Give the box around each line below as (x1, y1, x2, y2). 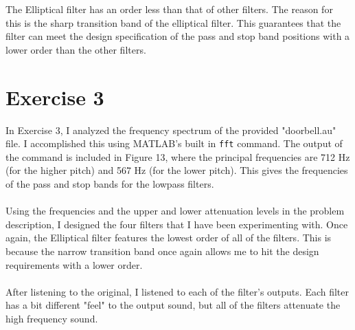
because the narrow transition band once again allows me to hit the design (5, 243, 319, 258)
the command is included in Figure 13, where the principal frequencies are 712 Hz (5, 149, 350, 164)
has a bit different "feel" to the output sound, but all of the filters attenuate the (5, 298, 341, 312)
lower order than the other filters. (5, 42, 146, 56)
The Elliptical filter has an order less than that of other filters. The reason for (5, 2, 333, 16)
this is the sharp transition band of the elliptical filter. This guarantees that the (5, 15, 341, 30)
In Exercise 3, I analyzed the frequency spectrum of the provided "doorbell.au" (5, 122, 336, 137)
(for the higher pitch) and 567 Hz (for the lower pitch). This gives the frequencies (5, 163, 348, 177)
